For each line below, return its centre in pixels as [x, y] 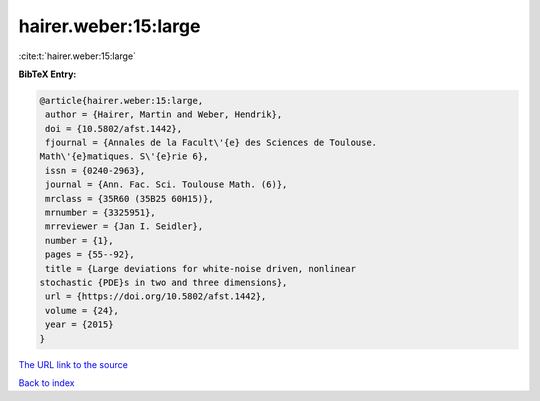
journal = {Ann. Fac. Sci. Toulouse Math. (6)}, [166, 184]
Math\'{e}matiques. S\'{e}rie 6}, [124, 156]
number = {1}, [79, 240]
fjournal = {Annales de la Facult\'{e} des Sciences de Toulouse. [211, 143]
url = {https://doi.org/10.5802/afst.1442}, [156, 296]
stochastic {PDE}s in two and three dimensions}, [163, 282]
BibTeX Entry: [47, 74]
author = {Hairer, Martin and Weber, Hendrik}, [164, 114]
